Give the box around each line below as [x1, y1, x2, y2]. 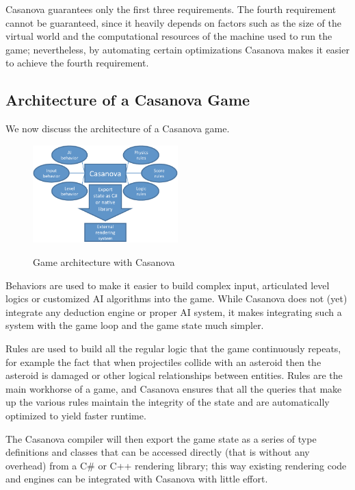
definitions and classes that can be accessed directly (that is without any [5, 445, 310, 459]
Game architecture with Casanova [33, 254, 175, 269]
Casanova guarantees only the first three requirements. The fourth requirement [5, 2, 337, 16]
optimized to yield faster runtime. [5, 408, 146, 422]
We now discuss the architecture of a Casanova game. [5, 121, 230, 136]
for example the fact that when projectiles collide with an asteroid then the [5, 354, 321, 369]
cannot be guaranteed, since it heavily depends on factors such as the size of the [5, 15, 341, 29]
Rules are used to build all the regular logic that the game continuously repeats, [5, 341, 341, 355]
